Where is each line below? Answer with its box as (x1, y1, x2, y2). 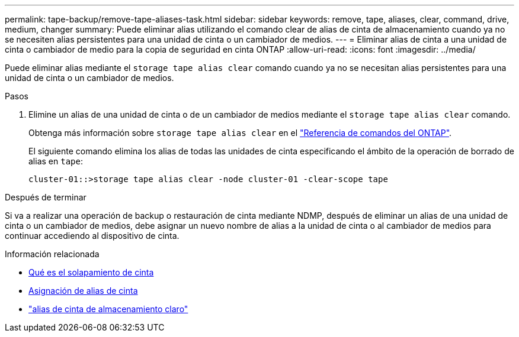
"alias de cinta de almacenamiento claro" (28, 304, 188, 314)
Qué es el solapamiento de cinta (28, 267, 154, 277)
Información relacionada (5, 249, 100, 259)
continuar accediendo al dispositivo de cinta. (5, 231, 180, 241)
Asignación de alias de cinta (28, 286, 138, 296)
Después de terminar (5, 192, 86, 202)
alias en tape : (28, 156, 83, 166)
